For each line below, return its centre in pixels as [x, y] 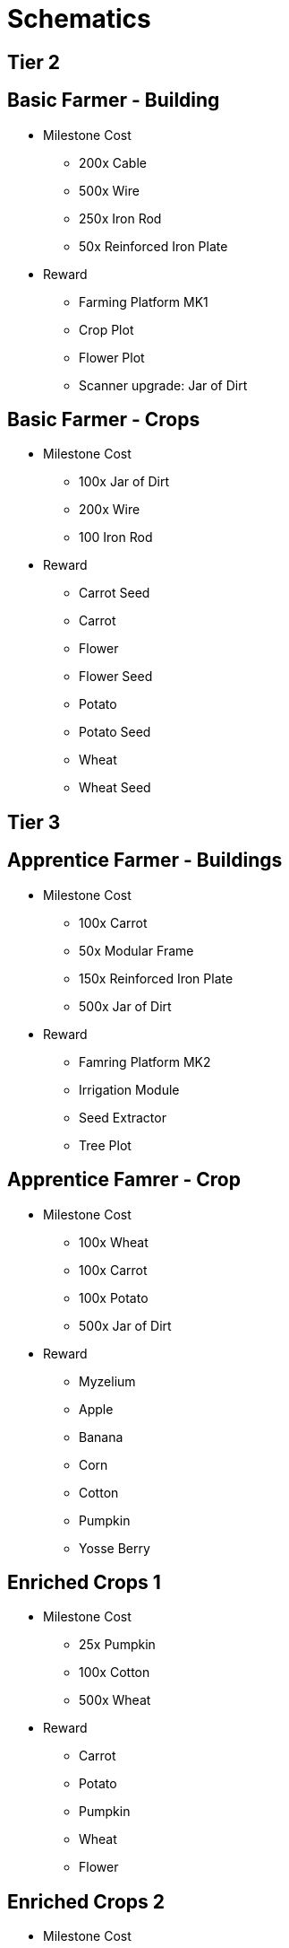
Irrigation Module [129, 1089]
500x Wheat [115, 1700]
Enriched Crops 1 [84, 1582]
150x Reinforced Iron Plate [156, 978]
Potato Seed [115, 732]
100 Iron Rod [116, 537]
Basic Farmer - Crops [104, 420]
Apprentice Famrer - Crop [124, 1180]
